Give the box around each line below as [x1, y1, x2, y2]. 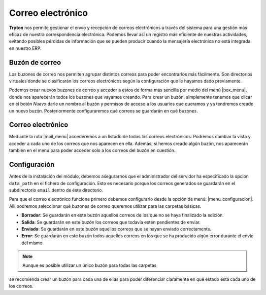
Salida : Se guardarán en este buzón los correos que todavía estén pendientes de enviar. [21, 219, 201, 225]
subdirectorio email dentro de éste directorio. [9, 187, 103, 193]
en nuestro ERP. [9, 45, 42, 51]
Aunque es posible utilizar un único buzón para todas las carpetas [22, 262, 157, 268]
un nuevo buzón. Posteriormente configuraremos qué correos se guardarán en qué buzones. [9, 108, 198, 113]
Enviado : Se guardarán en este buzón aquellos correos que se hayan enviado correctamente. [21, 226, 212, 232]
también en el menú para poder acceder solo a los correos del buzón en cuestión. [9, 147, 176, 153]
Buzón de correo [9, 58, 61, 67]
